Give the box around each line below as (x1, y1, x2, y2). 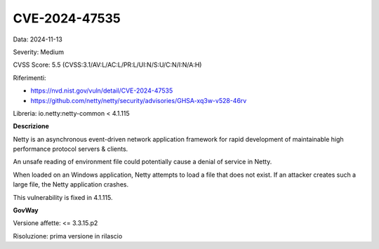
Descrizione (13, 122, 49, 130)
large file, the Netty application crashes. (13, 180, 129, 189)
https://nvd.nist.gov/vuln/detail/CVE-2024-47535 (30, 86, 173, 95)
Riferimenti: (13, 74, 46, 82)
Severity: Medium (13, 48, 65, 56)
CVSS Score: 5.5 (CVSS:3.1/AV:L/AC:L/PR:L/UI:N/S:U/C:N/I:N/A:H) (13, 60, 202, 69)
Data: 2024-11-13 (13, 35, 62, 43)
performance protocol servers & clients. (13, 144, 128, 154)
